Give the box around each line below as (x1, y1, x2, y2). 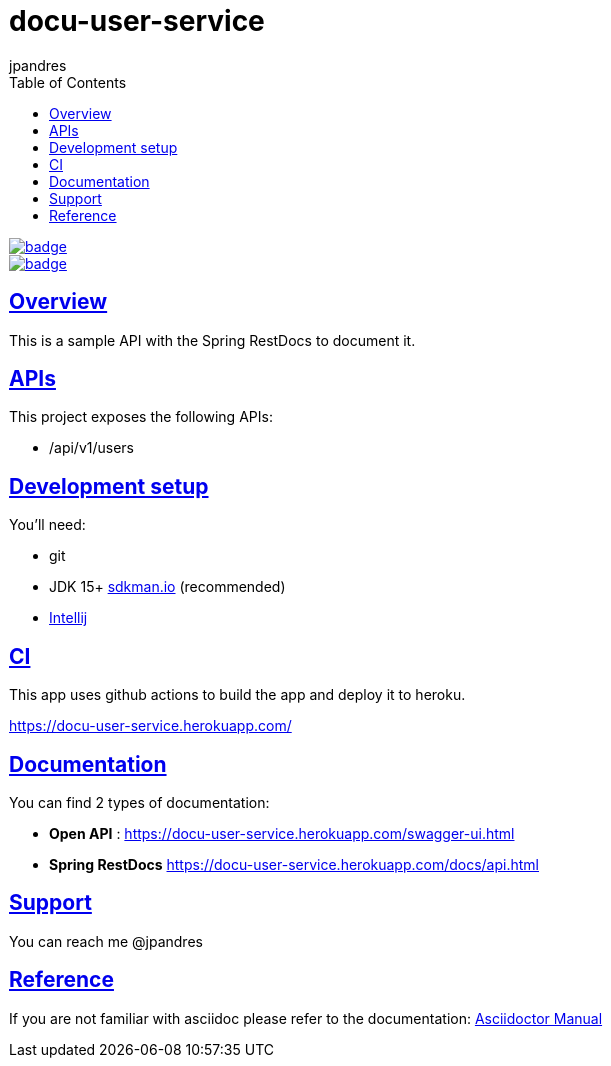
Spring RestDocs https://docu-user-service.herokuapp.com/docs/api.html (49, 855, 539, 873)
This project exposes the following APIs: (9, 408, 273, 426)
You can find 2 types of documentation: (9, 793, 270, 811)
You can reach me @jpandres (9, 932, 203, 950)
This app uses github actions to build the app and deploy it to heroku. (9, 686, 466, 704)
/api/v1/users (49, 439, 135, 457)
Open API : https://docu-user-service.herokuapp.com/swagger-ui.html (49, 824, 515, 842)
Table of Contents (9, 73, 127, 91)
